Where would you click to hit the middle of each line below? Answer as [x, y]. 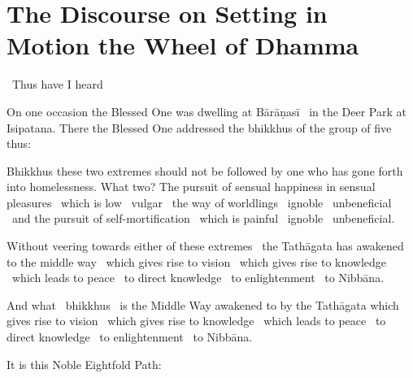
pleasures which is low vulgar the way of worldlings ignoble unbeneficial [199, 202]
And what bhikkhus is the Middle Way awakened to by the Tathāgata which [203, 304]
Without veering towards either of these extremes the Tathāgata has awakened [205, 246]
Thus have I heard [57, 84]
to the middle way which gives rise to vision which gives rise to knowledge [197, 261]
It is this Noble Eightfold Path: [84, 364]
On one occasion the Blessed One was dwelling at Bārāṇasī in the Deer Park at [206, 111]
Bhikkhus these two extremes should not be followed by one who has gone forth [205, 170]
